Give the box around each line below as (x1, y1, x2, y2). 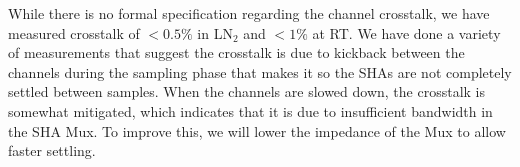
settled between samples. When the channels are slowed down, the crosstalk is (8, 81, 486, 102)
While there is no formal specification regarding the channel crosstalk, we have (8, 3, 490, 23)
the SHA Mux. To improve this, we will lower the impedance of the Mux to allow (8, 120, 506, 141)
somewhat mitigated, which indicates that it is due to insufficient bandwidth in (8, 100, 493, 121)
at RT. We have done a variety (312, 22, 501, 43)
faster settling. (8, 140, 96, 161)
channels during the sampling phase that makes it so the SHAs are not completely (8, 61, 512, 82)
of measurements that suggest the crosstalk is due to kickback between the (8, 42, 465, 63)
